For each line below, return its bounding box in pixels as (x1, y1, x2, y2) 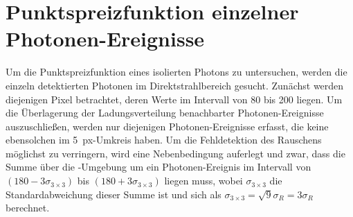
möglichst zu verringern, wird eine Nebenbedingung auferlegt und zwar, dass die (6, 146, 345, 160)
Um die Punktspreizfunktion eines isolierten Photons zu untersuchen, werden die (6, 64, 347, 79)
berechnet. (6, 200, 50, 215)
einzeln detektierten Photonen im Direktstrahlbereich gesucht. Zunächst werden (6, 78, 344, 92)
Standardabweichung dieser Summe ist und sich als (6, 186, 221, 201)
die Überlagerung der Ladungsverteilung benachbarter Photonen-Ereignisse (6, 105, 324, 120)
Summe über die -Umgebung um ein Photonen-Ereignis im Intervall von (6, 159, 311, 174)
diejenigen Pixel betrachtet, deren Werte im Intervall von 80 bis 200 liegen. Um (6, 92, 343, 106)
